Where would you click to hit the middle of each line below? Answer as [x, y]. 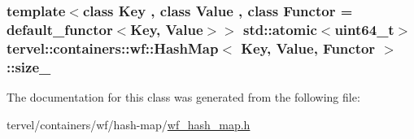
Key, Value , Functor [308, 48]
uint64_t [364, 29]
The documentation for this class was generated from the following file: [183, 96]
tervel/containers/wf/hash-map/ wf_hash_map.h [129, 124]
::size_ [29, 66]
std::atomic [280, 29]
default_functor [60, 29]
